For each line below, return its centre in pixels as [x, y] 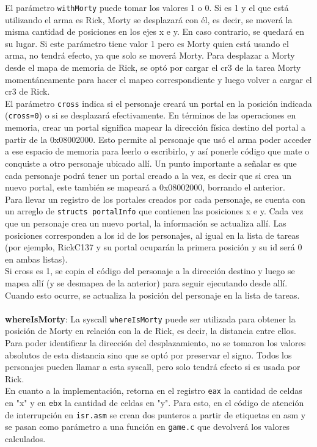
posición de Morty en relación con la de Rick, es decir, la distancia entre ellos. [151, 331]
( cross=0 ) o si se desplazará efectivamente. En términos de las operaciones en [151, 115]
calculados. [25, 438]
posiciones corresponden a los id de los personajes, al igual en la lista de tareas [152, 235]
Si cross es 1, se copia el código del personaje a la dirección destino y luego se [150, 271]
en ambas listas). [36, 259]
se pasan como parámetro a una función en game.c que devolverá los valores [148, 427]
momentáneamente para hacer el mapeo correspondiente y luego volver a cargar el [158, 79]
